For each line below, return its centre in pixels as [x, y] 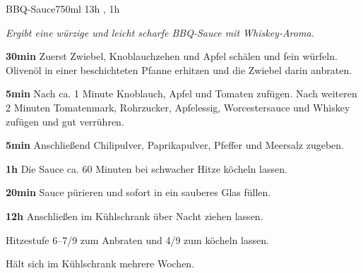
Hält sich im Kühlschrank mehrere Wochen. [100, 263]
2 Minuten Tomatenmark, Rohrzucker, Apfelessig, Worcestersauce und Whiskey [178, 107]
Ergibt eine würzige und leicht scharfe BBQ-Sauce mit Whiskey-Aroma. [160, 32]
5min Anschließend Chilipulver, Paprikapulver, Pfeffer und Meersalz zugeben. [175, 145]
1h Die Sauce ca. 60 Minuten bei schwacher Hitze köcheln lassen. [147, 168]
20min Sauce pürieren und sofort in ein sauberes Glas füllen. [138, 192]
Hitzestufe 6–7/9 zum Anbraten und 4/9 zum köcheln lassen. [137, 239]
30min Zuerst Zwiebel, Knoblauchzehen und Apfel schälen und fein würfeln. [172, 56]
